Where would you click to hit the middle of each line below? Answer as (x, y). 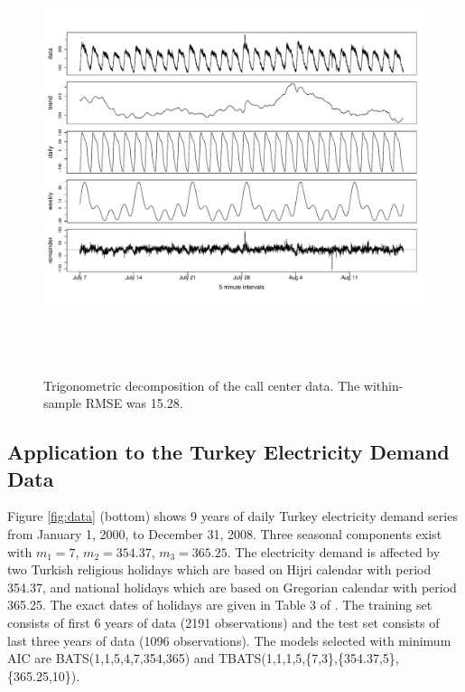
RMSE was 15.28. (134, 403)
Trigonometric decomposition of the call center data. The (202, 385)
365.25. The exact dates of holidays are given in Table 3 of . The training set (220, 605)
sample (63, 403)
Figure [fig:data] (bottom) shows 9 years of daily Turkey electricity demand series (232, 516)
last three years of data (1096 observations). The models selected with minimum (229, 640)
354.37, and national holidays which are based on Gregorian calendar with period (232, 587)
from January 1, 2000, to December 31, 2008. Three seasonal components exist (225, 533)
